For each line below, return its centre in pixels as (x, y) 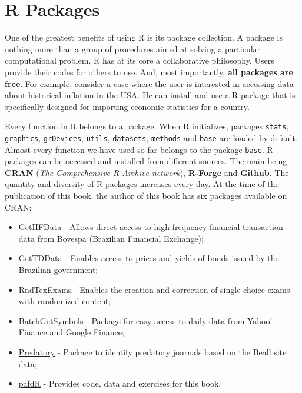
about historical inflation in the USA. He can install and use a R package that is (150, 95)
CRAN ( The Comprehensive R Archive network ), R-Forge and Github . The (147, 172)
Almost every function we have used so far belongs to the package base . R (139, 149)
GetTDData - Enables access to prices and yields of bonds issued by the (149, 258)
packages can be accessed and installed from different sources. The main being (146, 161)
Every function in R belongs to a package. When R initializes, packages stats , (147, 126)
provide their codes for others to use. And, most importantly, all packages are (149, 71)
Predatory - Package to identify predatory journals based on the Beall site (152, 352)
